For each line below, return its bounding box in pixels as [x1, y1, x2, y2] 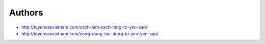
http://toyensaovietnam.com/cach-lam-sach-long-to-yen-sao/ [21, 24, 148, 30]
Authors [9, 7, 44, 18]
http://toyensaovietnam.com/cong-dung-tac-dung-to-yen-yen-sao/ [21, 30, 159, 36]
